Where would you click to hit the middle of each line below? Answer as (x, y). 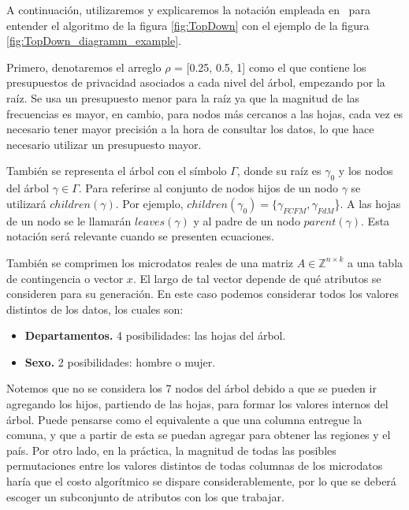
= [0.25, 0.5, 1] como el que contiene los (270, 67)
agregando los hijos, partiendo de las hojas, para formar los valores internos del (197, 404)
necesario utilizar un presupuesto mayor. (104, 144)
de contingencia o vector (65, 278)
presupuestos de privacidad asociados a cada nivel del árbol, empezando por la (196, 82)
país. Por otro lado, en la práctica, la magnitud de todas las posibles (171, 450)
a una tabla (376, 262)
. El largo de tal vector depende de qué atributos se (257, 278)
